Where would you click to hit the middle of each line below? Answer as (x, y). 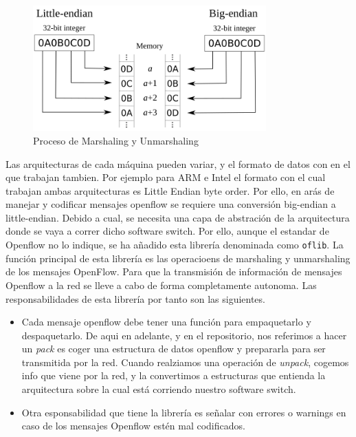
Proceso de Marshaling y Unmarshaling (116, 140)
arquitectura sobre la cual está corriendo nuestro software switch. (159, 389)
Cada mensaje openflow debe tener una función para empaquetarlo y (166, 322)
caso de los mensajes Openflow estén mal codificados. (133, 426)
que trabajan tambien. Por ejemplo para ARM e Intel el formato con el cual (166, 177)
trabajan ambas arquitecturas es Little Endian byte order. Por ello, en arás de (170, 190)
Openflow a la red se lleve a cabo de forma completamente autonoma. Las (161, 285)
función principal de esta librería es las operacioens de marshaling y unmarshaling (178, 258)
